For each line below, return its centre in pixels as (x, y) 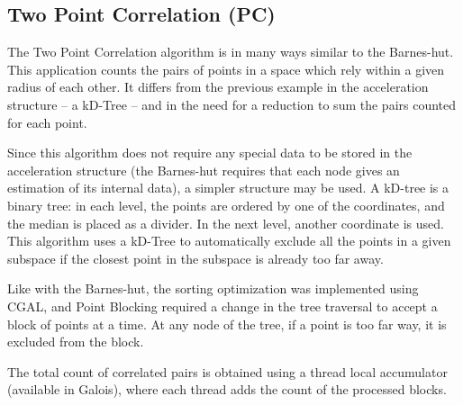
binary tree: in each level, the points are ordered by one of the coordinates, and (226, 205)
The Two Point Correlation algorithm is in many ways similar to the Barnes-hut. (231, 52)
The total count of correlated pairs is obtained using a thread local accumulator (227, 371)
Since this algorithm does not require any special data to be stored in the (210, 153)
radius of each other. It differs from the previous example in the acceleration (218, 87)
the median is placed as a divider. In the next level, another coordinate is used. (226, 223)
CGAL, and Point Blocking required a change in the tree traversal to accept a (222, 306)
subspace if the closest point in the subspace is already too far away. (195, 258)
